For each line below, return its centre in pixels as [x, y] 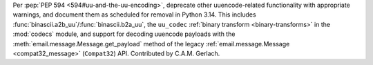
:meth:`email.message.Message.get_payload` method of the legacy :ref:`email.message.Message [151, 44]
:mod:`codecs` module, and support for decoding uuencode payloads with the [124, 34]
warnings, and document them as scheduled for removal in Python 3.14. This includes [134, 15]
